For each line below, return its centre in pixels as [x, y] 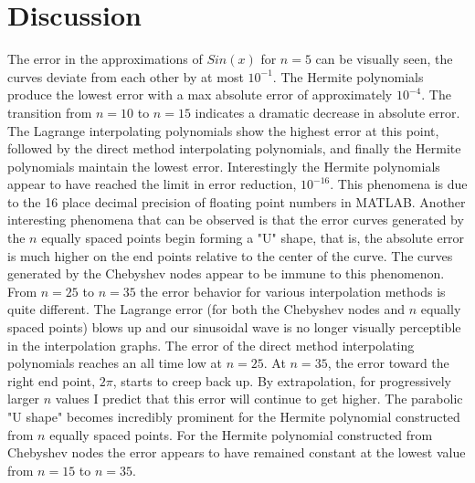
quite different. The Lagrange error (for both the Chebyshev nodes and [206, 309]
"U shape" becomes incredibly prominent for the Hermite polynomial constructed [234, 416]
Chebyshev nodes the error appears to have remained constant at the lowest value [237, 452]
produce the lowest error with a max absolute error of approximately [200, 94]
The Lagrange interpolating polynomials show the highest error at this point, [223, 130]
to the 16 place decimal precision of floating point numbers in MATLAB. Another [237, 201]
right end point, [52, 380]
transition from [50, 112]
